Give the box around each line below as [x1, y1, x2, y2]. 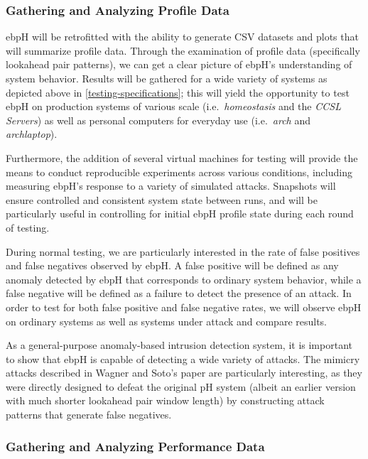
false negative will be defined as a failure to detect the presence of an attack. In [6, 286, 352, 301]
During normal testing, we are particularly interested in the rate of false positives [6, 244, 360, 259]
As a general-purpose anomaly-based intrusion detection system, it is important [6, 337, 352, 352]
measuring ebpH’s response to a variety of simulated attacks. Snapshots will [6, 178, 336, 193]
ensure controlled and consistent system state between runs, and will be [6, 192, 318, 207]
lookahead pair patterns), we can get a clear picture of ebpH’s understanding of [6, 57, 352, 72]
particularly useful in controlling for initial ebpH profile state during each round [6, 206, 354, 221]
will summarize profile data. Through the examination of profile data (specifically [6, 43, 360, 58]
